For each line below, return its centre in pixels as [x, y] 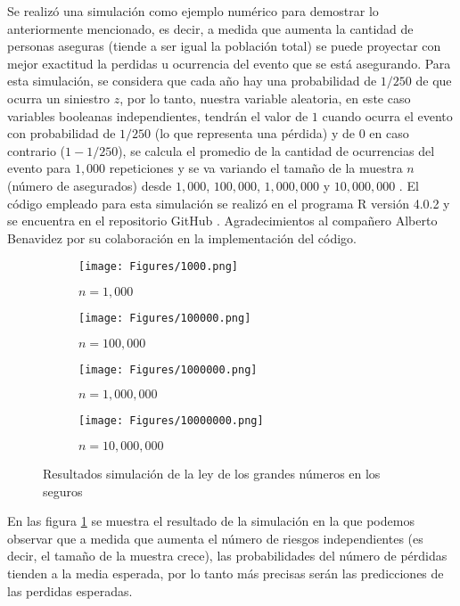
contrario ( [37, 150]
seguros [63, 491]
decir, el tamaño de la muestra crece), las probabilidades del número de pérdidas [227, 556]
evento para [39, 168]
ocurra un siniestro [59, 98]
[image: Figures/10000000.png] [171, 421]
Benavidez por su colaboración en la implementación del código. [182, 237]
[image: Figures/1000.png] [158, 267]
